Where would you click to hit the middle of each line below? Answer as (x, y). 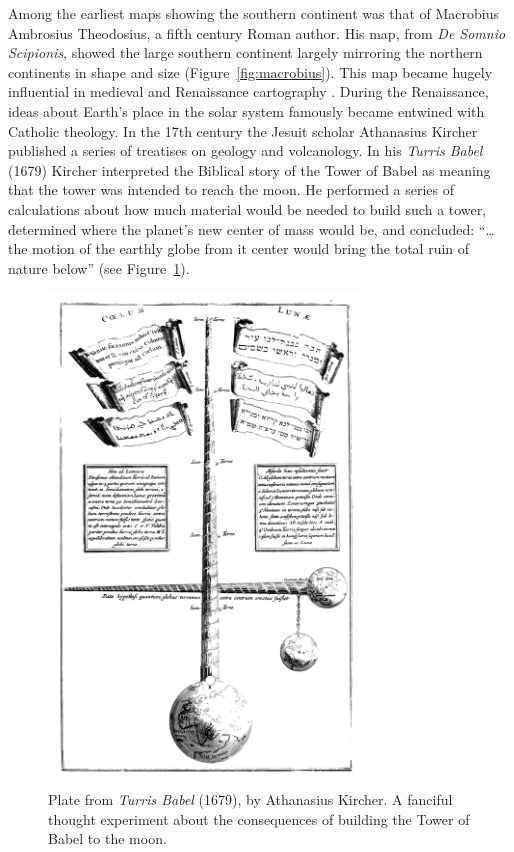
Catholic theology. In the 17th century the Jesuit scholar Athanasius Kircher (243, 130)
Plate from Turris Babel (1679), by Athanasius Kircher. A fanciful (250, 799)
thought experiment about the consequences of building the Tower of (259, 818)
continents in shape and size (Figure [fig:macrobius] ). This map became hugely (250, 71)
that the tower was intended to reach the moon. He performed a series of (231, 189)
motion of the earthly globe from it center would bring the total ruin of (251, 248)
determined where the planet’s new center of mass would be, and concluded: (241, 228)
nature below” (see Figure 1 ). (99, 267)
